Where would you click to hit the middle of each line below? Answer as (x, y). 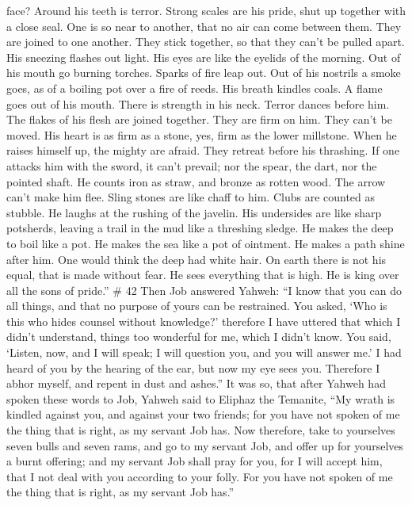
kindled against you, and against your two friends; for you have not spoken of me (203, 414)
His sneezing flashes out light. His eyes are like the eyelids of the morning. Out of (204, 57)
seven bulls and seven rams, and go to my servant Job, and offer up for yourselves (205, 445)
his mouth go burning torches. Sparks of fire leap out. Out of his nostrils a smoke (204, 73)
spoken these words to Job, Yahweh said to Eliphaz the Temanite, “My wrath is (201, 398)
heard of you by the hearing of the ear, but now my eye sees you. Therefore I (193, 367)
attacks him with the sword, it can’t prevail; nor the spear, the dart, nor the (192, 165)
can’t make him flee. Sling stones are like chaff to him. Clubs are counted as (191, 197)
